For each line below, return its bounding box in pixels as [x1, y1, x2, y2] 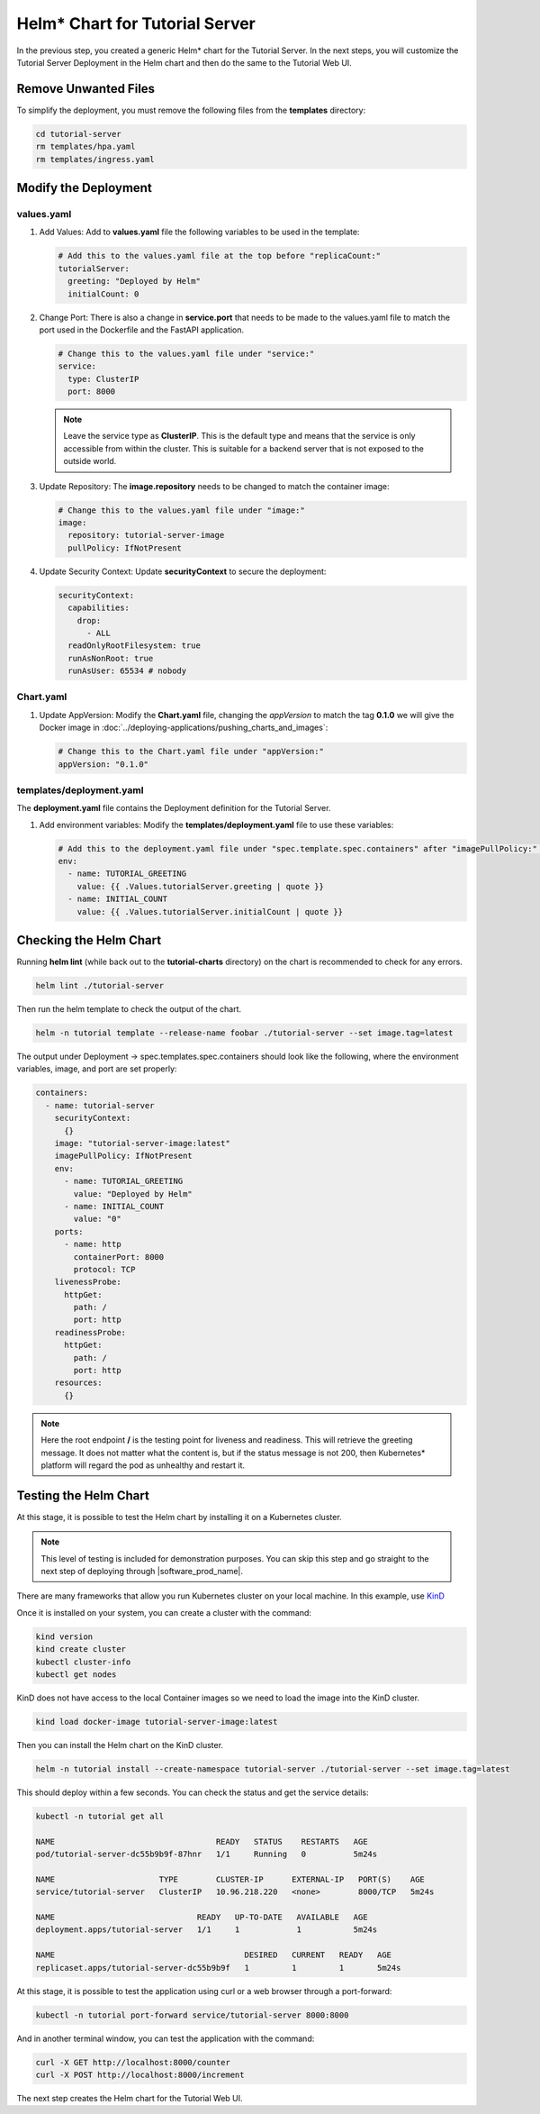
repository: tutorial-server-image [67, 530, 225, 541]
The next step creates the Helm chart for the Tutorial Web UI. [16, 2092, 243, 2103]
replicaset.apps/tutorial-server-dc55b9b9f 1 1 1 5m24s [35, 1963, 401, 1973]
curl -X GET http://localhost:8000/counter [35, 2057, 231, 2067]
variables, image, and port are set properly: [16, 1063, 177, 1074]
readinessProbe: [54, 1327, 126, 1337]
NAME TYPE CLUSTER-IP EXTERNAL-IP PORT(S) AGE [35, 1874, 425, 1884]
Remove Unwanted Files [16, 81, 156, 96]
